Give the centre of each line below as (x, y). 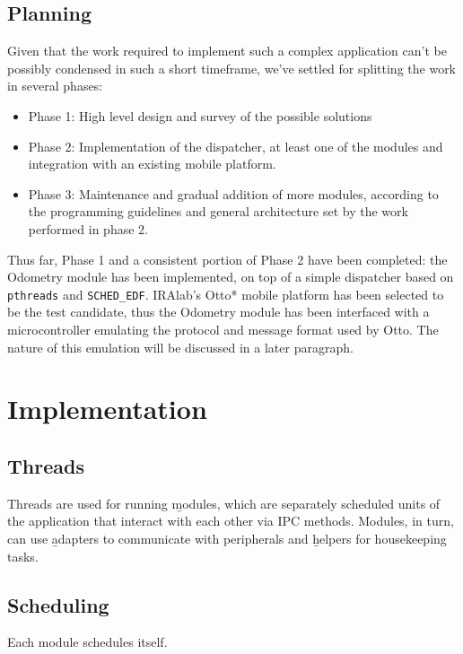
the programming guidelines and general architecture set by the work (218, 211)
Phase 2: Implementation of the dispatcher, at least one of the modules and (236, 146)
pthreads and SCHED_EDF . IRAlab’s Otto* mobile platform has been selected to (226, 294)
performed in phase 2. (88, 228)
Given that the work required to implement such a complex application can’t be (227, 51)
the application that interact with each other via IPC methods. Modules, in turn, (231, 521)
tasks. (23, 556)
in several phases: (55, 86)
